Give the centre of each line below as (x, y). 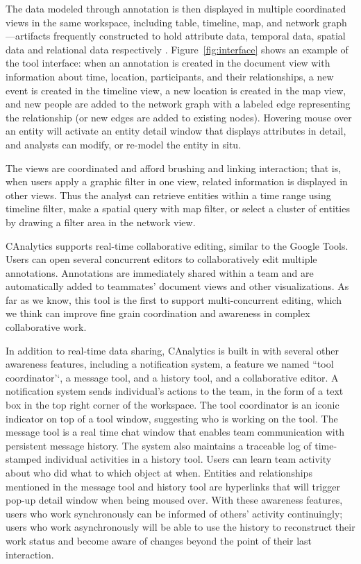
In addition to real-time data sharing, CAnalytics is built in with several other (172, 350)
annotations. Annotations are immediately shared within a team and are (160, 272)
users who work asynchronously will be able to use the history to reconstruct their (180, 527)
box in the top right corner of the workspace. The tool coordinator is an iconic (173, 405)
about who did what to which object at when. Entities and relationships (159, 472)
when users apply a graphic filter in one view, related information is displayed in (177, 181)
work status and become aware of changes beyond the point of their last (159, 540)
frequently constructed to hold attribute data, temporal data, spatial (199, 36)
